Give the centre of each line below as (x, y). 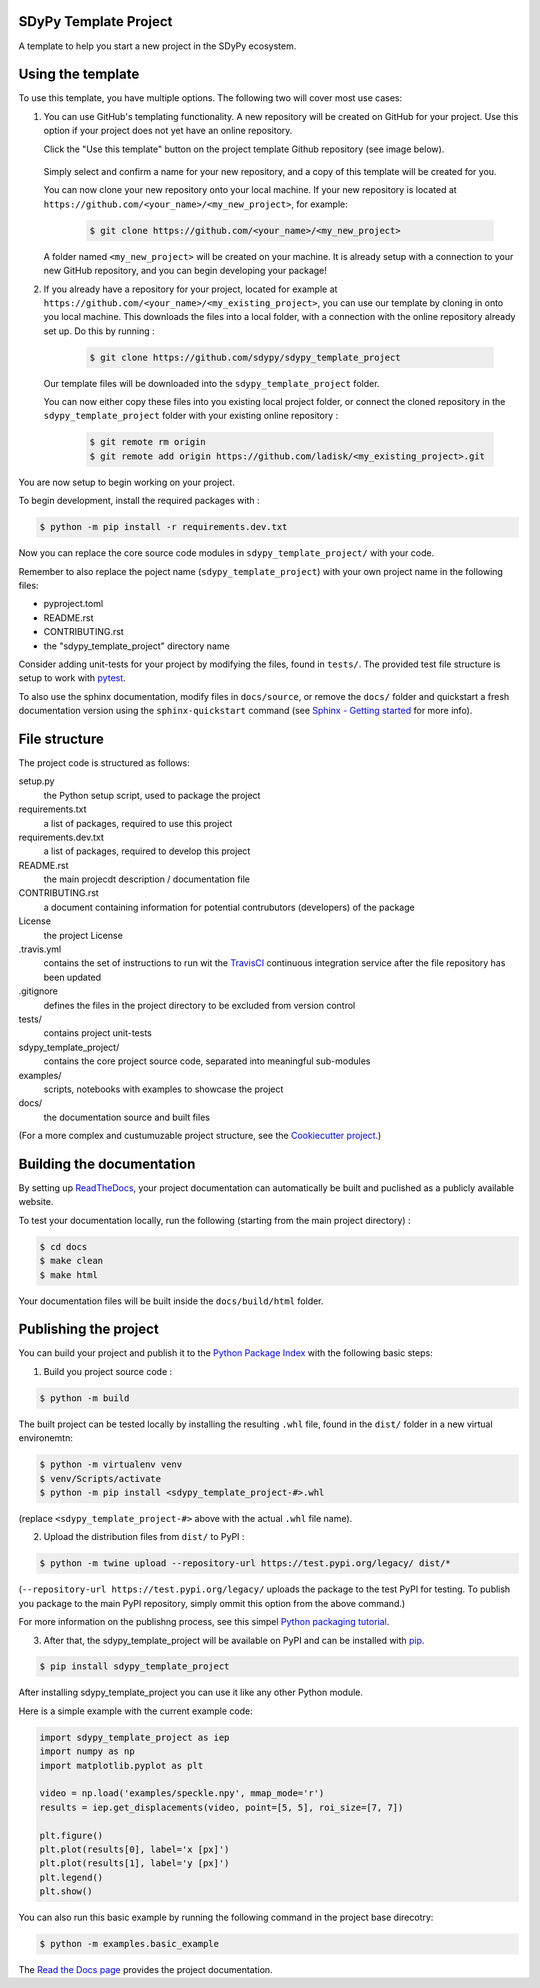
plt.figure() (71, 1835)
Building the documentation (107, 1163)
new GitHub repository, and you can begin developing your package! (185, 271)
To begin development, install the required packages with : (139, 501)
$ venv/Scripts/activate (100, 1478)
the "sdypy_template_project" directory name (136, 646)
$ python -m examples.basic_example (129, 1944)
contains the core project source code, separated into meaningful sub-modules (207, 1061)
